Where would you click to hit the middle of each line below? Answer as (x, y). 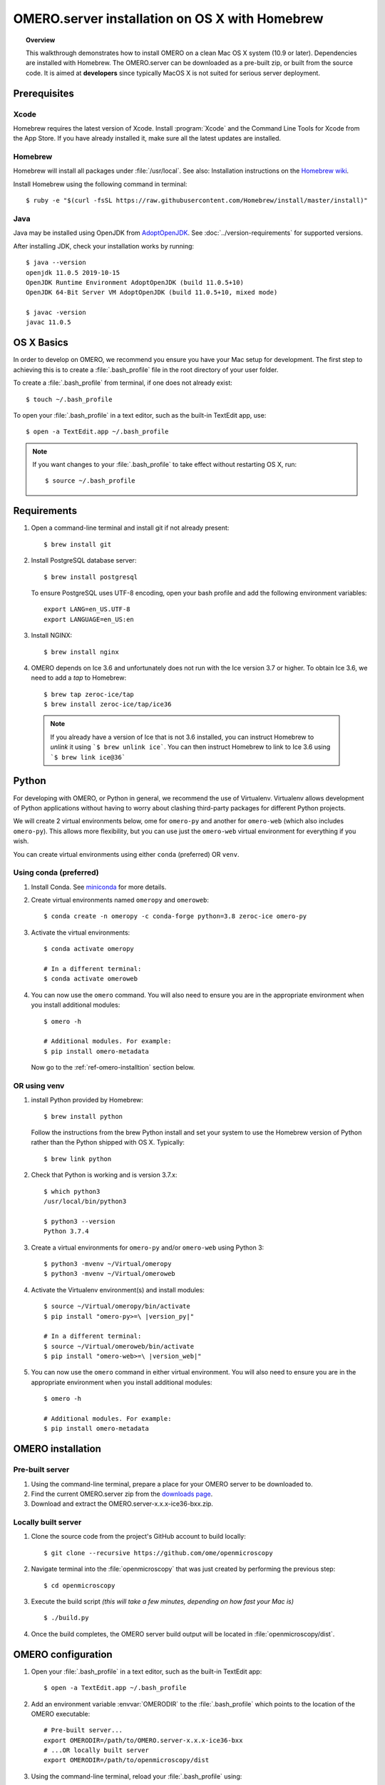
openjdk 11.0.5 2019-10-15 (73, 272)
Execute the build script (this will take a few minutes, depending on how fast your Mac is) (163, 1602)
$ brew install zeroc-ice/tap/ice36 (108, 704)
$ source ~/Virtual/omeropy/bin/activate (117, 1306)
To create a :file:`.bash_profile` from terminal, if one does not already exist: (123, 383)
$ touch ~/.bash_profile (69, 399)
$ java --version (56, 263)
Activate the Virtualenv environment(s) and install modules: (118, 1289)
